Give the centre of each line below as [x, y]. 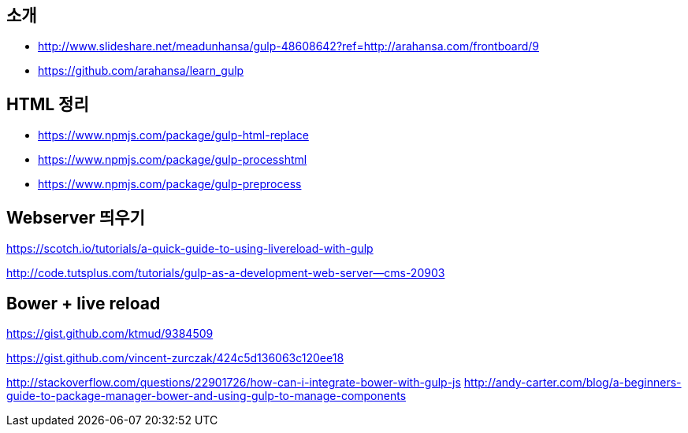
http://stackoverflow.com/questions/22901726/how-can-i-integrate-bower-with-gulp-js [234, 382]
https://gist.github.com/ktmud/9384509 [110, 333]
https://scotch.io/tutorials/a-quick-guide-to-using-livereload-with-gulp [190, 249]
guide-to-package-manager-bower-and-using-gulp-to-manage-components [206, 395]
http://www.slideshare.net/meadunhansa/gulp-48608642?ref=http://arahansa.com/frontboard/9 [288, 46]
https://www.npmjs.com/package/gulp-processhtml [173, 160]
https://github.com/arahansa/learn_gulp [141, 71]
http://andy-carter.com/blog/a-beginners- [573, 382]
